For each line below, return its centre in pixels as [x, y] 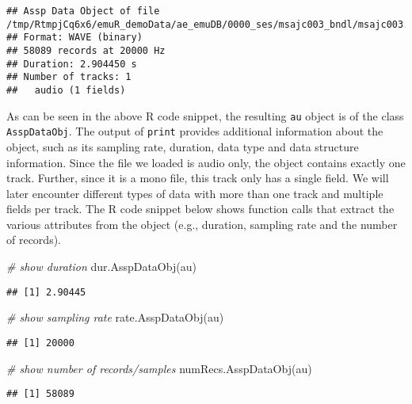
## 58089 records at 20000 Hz [86, 50]
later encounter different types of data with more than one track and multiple [195, 193]
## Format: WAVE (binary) [74, 38]
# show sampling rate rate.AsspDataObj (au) [115, 317]
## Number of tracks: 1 [69, 77]
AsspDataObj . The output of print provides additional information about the [195, 131]
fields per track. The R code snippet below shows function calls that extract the [200, 209]
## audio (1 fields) [66, 90]
